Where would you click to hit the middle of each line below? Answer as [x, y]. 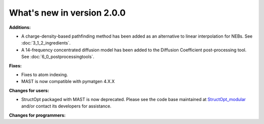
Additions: [20, 27]
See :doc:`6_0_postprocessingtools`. [58, 57]
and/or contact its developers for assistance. [66, 106]
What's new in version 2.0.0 [67, 13]
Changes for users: [29, 90]
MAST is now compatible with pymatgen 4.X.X [68, 82]
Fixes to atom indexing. [45, 74]
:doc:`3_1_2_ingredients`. [46, 43]
